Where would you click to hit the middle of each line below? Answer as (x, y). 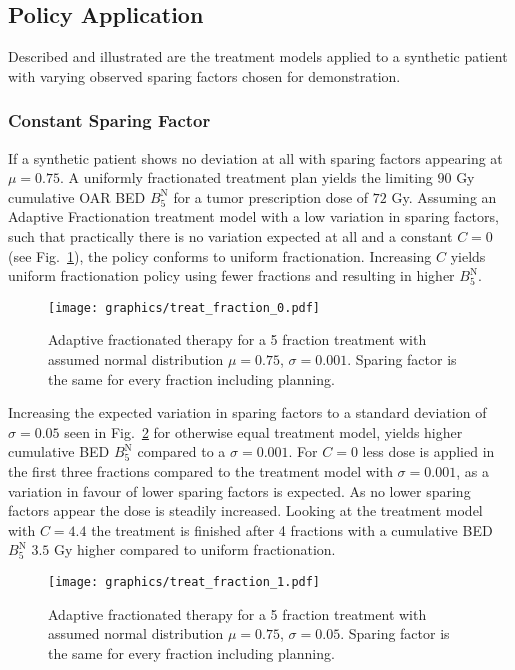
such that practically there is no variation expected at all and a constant (230, 235)
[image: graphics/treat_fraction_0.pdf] (184, 307)
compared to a (181, 451)
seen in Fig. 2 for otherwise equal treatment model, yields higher (263, 431)
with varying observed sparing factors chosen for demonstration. (204, 75)
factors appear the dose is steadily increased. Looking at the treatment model (245, 510)
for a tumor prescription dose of (271, 196)
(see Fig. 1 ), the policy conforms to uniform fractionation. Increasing (220, 255)
